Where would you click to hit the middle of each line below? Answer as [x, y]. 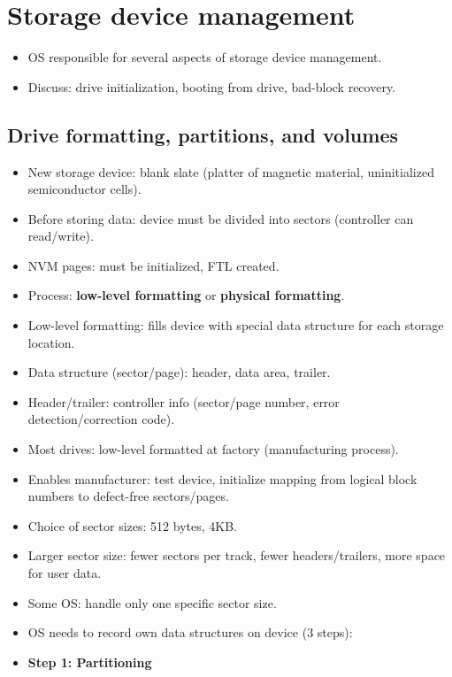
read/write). [61, 236]
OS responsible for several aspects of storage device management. [205, 57]
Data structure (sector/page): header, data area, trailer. [179, 372]
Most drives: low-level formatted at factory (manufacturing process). [213, 449]
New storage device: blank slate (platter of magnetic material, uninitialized [231, 171]
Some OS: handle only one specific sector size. [152, 602]
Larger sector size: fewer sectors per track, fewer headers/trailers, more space [237, 555]
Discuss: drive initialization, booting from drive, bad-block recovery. [212, 86]
